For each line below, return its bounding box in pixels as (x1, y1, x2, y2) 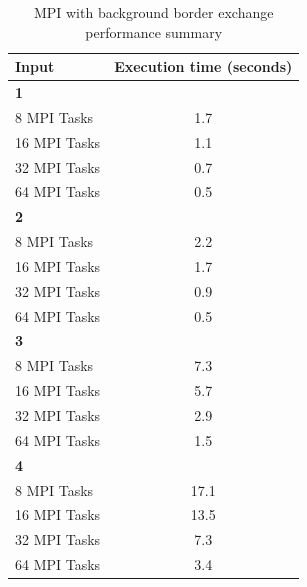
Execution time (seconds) (114, 56, 293, 77)
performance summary (85, 21, 223, 42)
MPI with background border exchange (33, 2, 274, 22)
